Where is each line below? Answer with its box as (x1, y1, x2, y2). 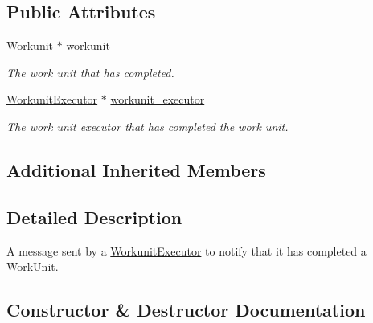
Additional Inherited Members (6, 157, 266, 182)
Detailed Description (6, 204, 182, 229)
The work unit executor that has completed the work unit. (6, 117, 289, 134)
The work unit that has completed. (6, 63, 174, 80)
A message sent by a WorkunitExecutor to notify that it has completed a (6, 242, 367, 259)
